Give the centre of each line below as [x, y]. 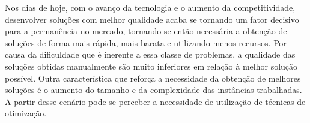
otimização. [26, 113]
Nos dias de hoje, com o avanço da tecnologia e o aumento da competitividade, [150, 7]
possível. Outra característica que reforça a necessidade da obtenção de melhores [153, 78]
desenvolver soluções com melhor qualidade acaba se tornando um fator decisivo [152, 19]
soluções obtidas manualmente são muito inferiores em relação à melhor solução [151, 66]
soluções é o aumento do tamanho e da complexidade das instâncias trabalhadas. [153, 90]
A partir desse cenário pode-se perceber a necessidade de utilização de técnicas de [155, 101]
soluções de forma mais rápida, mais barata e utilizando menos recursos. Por [146, 42]
